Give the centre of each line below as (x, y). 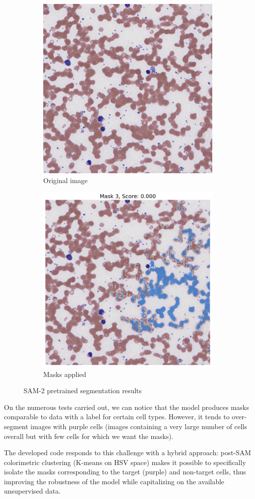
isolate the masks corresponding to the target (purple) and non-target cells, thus (125, 472)
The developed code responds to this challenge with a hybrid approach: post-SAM (127, 452)
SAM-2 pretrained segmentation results (83, 390)
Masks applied (65, 374)
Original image (66, 180)
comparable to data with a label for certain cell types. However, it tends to (117, 417)
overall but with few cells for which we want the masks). (89, 436)
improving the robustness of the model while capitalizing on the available (114, 481)
